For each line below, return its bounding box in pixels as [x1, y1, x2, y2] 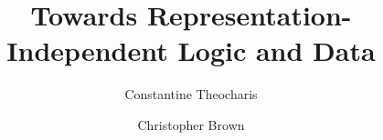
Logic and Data [177, 32, 376, 69]
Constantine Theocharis [124, 85, 258, 104]
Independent [6, 32, 168, 69]
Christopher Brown [137, 115, 245, 134]
